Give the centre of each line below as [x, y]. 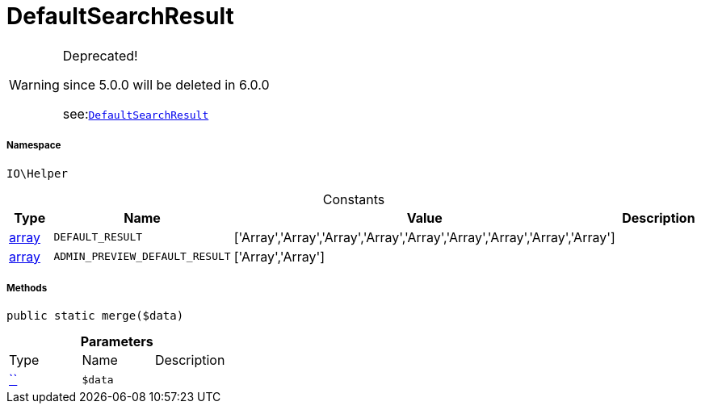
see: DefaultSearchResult [136, 113]
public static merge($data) [95, 316]
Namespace [34, 146]
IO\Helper [37, 173]
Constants [354, 199]
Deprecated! [100, 55]
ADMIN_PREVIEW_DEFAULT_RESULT [142, 257]
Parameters [117, 342]
